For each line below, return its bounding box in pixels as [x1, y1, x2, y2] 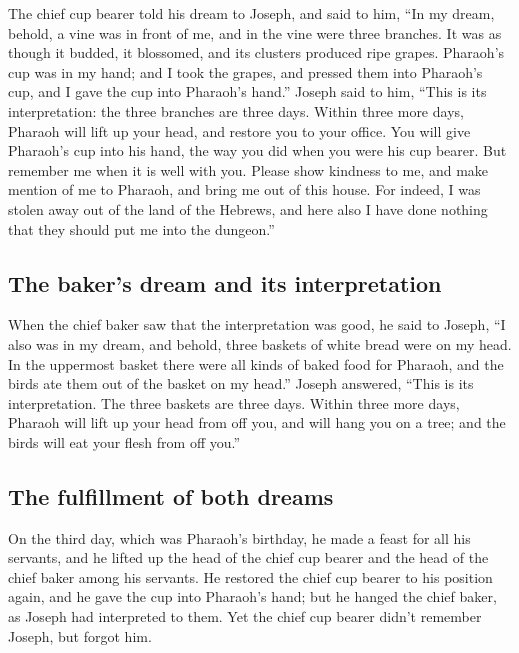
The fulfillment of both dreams [8, 480, 334, 511]
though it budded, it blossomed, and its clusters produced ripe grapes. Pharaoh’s [8, 42, 505, 63]
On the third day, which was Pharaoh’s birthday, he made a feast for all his [8, 527, 471, 548]
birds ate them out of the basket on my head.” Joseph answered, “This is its [8, 373, 474, 394]
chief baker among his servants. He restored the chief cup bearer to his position [8, 566, 493, 587]
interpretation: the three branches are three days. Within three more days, [8, 100, 464, 121]
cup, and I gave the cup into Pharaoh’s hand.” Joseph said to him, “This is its [8, 81, 487, 102]
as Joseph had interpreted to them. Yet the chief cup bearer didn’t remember [8, 606, 482, 627]
